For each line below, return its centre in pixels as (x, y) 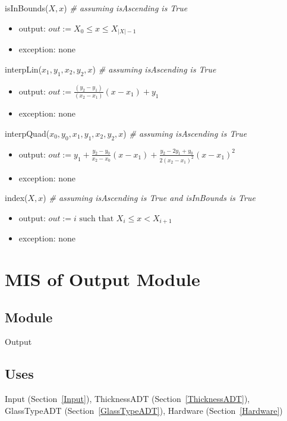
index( (16, 198)
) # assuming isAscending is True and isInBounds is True (149, 198)
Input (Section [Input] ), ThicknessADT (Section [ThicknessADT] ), (127, 399)
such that (97, 219)
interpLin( (23, 69)
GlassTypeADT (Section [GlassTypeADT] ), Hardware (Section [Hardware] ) (144, 410)
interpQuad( (27, 133)
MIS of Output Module (102, 279)
